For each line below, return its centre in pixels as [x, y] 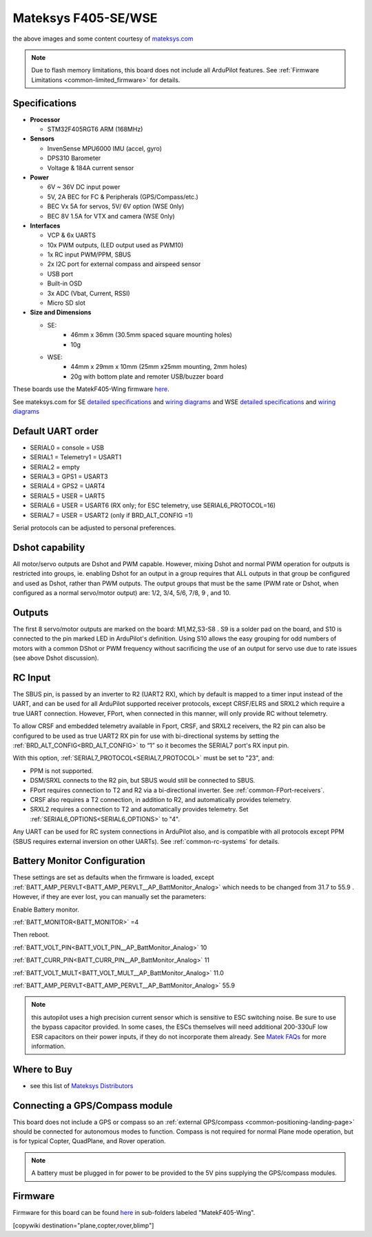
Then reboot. [31, 935]
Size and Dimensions [61, 312]
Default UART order [56, 431]
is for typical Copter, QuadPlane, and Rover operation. [89, 1141]
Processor [45, 119]
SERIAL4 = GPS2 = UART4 [68, 486]
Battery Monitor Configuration [79, 861]
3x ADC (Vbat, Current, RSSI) [89, 293]
